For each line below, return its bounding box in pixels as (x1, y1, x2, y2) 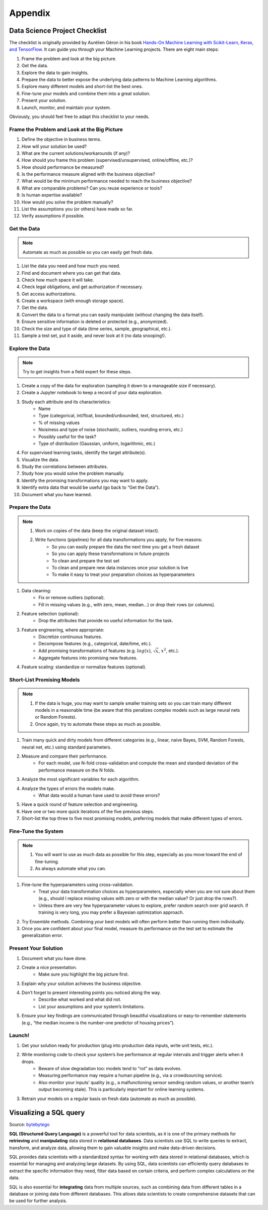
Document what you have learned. (21, 491, 92, 497)
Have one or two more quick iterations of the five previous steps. (21, 808, 154, 814)
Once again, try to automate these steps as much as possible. (35, 721, 161, 727)
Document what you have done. (21, 955, 87, 961)
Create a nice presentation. (21, 964, 77, 970)
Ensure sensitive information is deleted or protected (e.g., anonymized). (21, 319, 168, 325)
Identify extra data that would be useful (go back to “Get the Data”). (21, 484, 160, 490)
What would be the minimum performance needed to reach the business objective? (21, 178, 192, 184)
